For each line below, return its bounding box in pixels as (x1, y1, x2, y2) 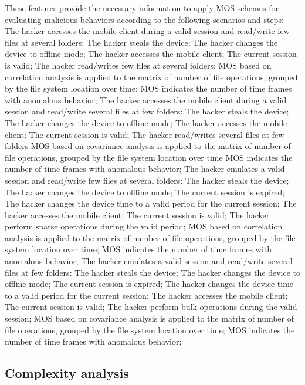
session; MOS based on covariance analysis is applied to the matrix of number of (5, 312, 294, 325)
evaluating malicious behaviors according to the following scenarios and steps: (5, 13, 284, 25)
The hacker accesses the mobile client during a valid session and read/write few (5, 25, 290, 37)
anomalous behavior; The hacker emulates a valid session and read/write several (5, 255, 293, 267)
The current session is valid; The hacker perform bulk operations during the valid (5, 300, 297, 313)
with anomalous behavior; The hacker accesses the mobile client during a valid (5, 93, 287, 106)
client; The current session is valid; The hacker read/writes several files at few (5, 128, 284, 140)
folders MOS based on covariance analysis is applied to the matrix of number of (5, 140, 291, 152)
